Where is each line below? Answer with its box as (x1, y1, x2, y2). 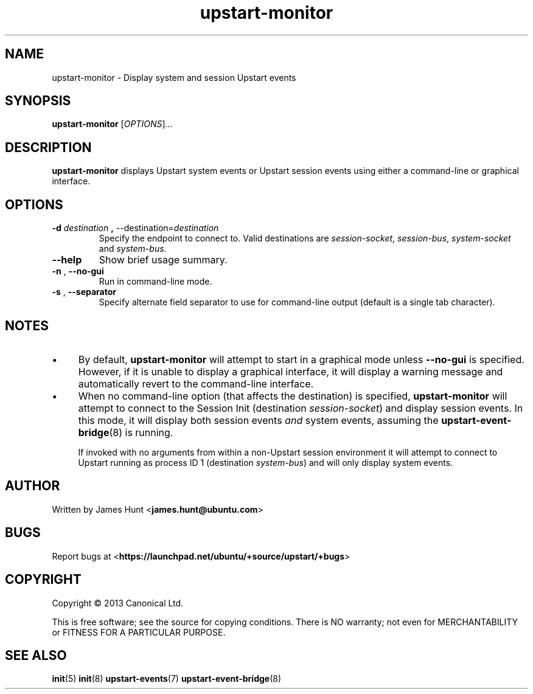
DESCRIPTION (5, 139, 92, 155)
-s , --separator (52, 286, 116, 297)
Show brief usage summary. (99, 254, 228, 266)
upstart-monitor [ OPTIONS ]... (52, 119, 173, 130)
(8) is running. (109, 426, 173, 439)
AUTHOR (5, 478, 60, 494)
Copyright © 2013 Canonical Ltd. (52, 597, 184, 608)
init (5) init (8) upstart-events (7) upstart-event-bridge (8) (52, 673, 282, 684)
